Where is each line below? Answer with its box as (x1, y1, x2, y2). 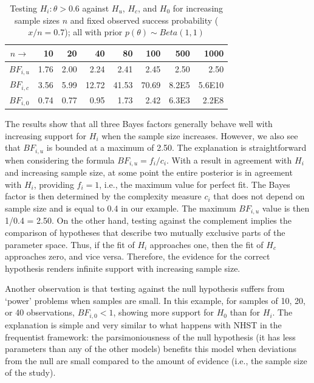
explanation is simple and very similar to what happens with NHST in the (5, 318, 282, 331)
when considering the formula (5, 153, 115, 166)
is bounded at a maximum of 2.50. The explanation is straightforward (46, 141, 307, 154)
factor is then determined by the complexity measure (5, 190, 202, 202)
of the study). (5, 366, 56, 379)
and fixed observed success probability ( (70, 13, 219, 26)
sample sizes (14, 13, 60, 26)
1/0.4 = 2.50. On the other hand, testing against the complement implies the (5, 214, 292, 227)
